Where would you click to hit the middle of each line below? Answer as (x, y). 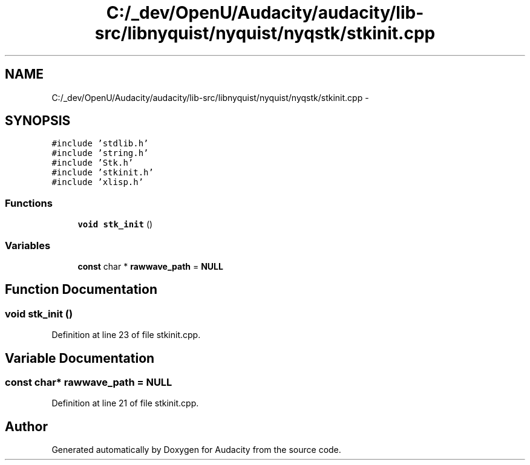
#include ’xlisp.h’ (98, 182)
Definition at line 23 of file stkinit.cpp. (126, 335)
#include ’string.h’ (100, 153)
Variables (28, 245)
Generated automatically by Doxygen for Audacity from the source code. (196, 450)
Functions (29, 203)
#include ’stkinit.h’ (103, 173)
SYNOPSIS (38, 121)
